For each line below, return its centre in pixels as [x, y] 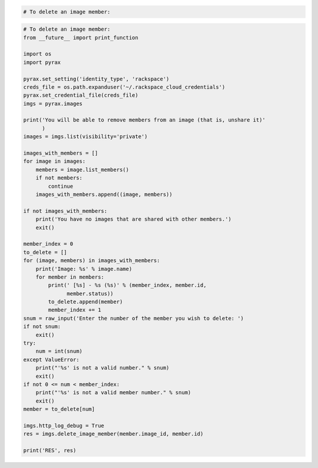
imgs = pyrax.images [53, 104]
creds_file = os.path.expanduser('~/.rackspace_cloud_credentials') [124, 87]
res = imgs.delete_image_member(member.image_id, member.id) [113, 434]
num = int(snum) [59, 351]
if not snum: [42, 327]
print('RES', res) [50, 451]
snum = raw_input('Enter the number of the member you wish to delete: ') [134, 318]
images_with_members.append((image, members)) [104, 194]
